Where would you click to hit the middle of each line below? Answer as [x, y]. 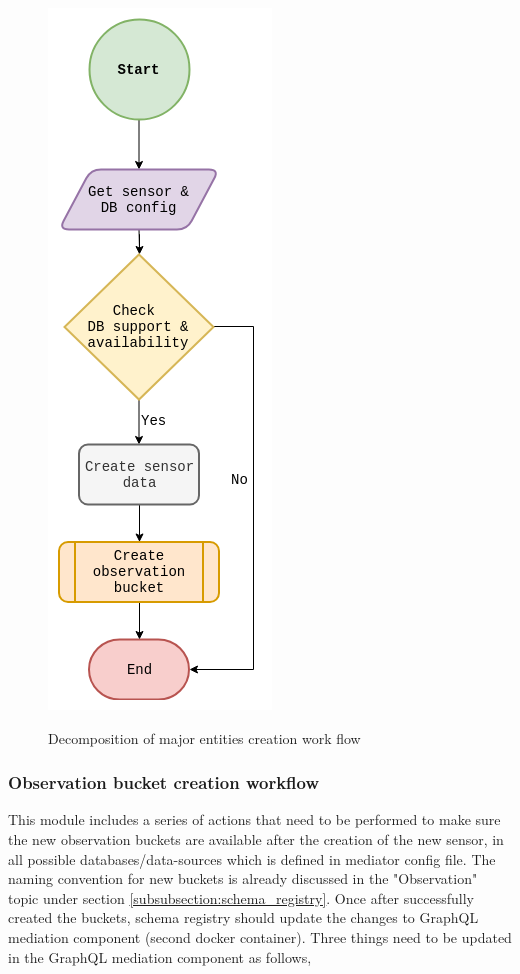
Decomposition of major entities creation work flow [204, 737]
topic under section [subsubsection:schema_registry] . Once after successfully [241, 897]
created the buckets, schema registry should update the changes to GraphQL [243, 917]
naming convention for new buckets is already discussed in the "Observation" [243, 878]
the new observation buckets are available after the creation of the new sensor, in [256, 839]
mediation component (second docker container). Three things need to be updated [260, 936]
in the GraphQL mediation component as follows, [160, 956]
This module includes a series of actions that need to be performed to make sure [254, 819]
